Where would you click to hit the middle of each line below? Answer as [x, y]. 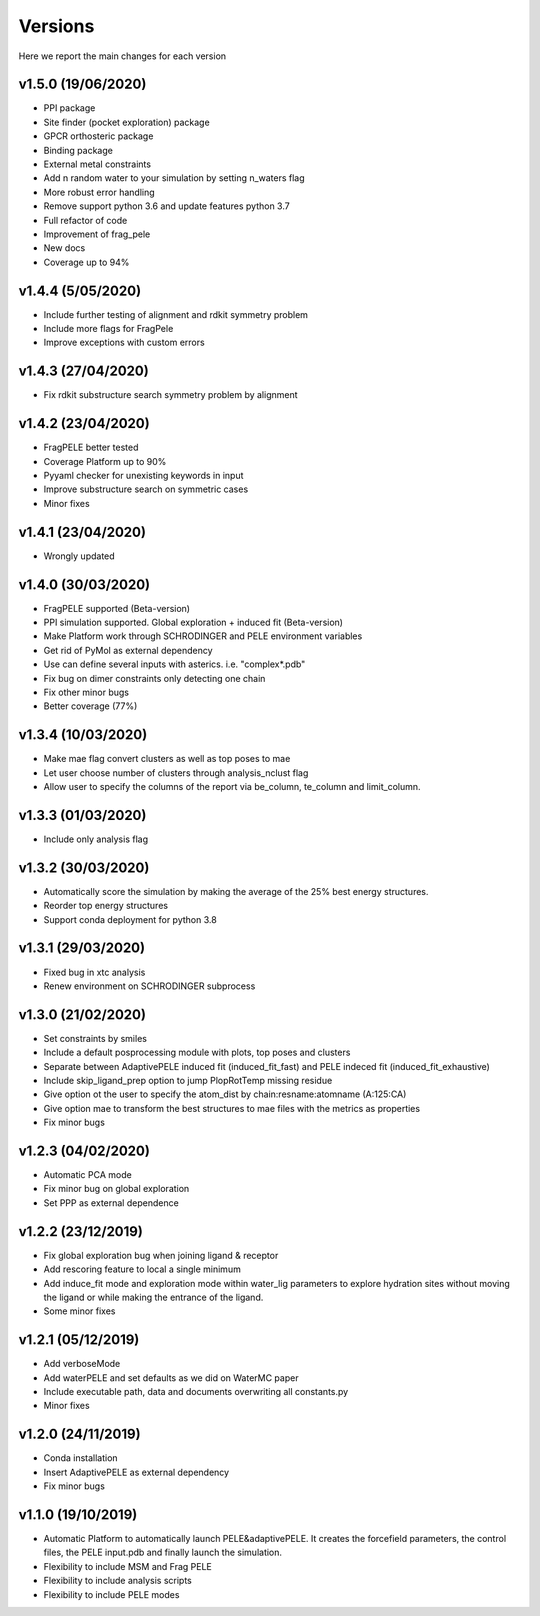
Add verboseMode [82, 1364]
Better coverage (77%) [90, 706]
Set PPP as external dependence [111, 1202]
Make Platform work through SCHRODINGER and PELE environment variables [203, 636]
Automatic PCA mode [87, 1175]
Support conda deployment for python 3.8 [130, 919]
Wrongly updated [79, 556]
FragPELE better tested [91, 447]
